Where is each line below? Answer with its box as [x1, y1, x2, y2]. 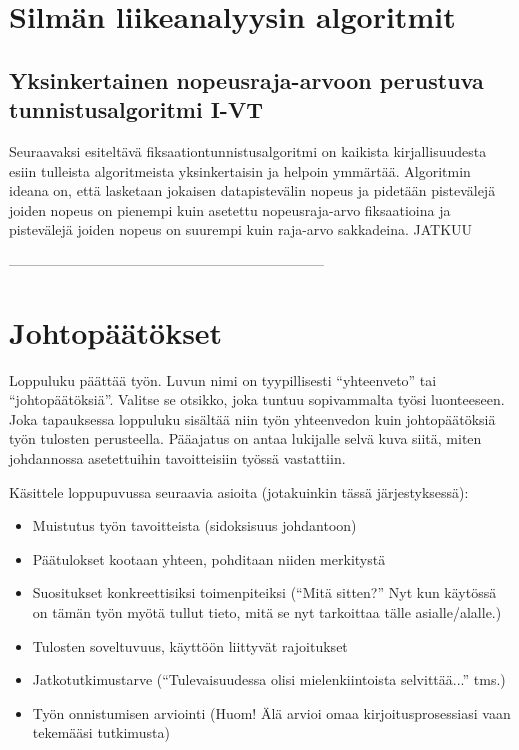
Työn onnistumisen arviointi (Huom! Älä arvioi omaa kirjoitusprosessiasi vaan [32, 702, 511, 723]
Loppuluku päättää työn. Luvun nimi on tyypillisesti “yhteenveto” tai [9, 369, 437, 390]
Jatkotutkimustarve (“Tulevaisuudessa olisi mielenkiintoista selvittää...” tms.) [32, 669, 506, 690]
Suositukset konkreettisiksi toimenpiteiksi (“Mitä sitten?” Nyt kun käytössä [32, 582, 497, 603]
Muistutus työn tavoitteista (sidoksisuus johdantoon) [32, 515, 357, 536]
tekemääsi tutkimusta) [32, 722, 170, 743]
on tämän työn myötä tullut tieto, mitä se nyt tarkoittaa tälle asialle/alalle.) [32, 602, 502, 622]
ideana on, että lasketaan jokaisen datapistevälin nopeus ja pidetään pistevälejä [9, 180, 496, 201]
